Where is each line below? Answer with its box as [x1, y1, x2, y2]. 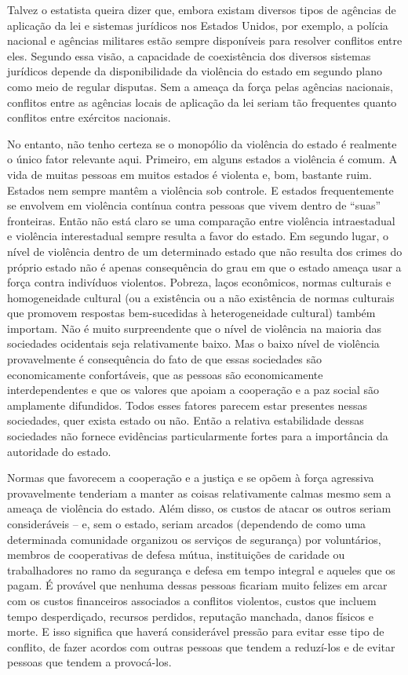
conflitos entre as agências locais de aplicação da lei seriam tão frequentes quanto [7, 93, 397, 110]
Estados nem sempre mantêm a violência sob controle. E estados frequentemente [7, 181, 394, 198]
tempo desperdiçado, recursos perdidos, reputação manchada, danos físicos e [7, 607, 374, 624]
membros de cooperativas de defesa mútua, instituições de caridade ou [7, 546, 345, 563]
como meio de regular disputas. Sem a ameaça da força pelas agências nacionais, [7, 78, 393, 94]
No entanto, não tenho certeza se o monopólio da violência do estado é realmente [7, 135, 397, 151]
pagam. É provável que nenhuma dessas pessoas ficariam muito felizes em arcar [7, 577, 388, 593]
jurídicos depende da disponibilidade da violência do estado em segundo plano [7, 63, 382, 79]
